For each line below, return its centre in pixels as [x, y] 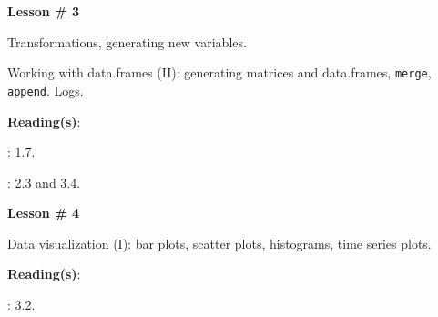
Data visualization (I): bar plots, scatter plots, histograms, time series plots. [219, 243]
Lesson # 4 [43, 213]
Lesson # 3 [43, 11]
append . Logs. [46, 90]
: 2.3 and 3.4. [44, 182]
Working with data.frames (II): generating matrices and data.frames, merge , [219, 72]
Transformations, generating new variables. [127, 41]
